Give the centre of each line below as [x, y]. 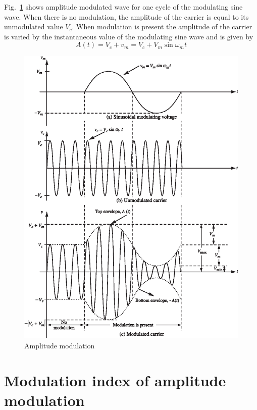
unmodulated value [34, 27]
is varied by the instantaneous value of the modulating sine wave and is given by [129, 36]
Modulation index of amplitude [115, 380]
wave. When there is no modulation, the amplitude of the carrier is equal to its [126, 16]
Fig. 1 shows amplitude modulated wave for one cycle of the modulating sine [123, 7]
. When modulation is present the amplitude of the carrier [162, 27]
